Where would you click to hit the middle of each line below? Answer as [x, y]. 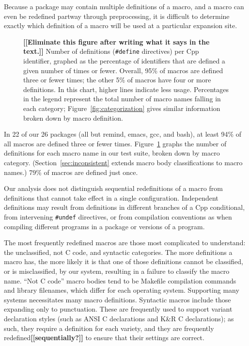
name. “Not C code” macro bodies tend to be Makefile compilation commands [120, 280]
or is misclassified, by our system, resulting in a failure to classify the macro [117, 271]
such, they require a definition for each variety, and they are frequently [109, 328]
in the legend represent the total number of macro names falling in [122, 99]
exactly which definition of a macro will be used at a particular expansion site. [121, 25]
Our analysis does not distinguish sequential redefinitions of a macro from [113, 188]
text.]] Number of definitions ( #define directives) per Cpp [111, 51]
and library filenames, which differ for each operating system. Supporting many [122, 290]
